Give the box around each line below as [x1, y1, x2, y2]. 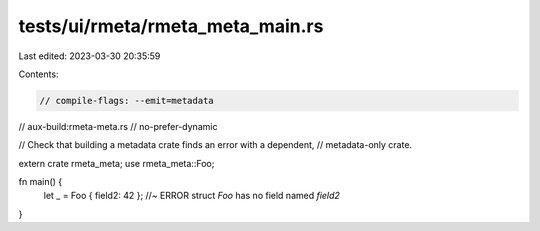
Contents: [18, 68, 59, 80]
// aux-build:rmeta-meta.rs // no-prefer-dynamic [18, 120, 218, 132]
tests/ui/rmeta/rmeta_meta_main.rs [18, 15, 324, 37]
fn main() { [18, 176, 63, 188]
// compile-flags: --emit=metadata [39, 95, 214, 106]
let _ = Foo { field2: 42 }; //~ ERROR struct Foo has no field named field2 [43, 190, 340, 202]
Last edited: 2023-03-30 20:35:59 [18, 50, 161, 62]
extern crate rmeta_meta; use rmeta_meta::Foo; [18, 157, 215, 169]
